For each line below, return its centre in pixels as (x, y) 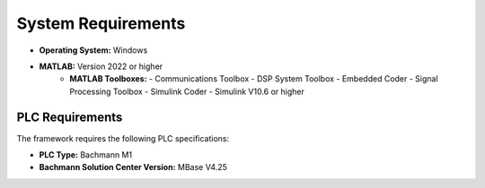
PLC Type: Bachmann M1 (86, 155)
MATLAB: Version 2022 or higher (101, 66)
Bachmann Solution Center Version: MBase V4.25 (133, 167)
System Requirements (101, 23)
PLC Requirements (70, 117)
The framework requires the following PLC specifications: (123, 138)
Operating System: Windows (93, 50)
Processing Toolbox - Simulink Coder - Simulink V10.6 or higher (187, 91)
